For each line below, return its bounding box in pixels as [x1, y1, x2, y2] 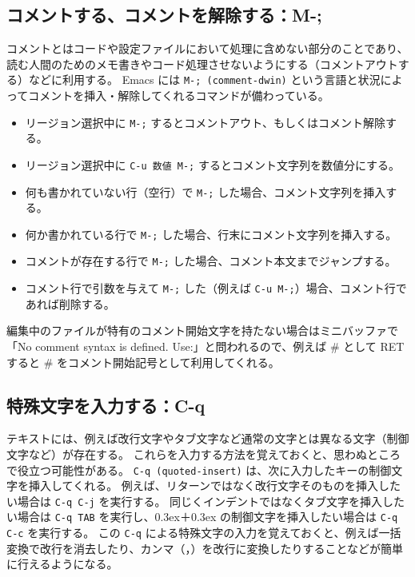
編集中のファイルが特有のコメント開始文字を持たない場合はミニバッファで [6, 322, 398, 339]
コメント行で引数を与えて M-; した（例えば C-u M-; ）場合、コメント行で [25, 280, 407, 296]
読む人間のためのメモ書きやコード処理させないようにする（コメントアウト [6, 55, 398, 72]
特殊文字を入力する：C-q [6, 392, 206, 417]
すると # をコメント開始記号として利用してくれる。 [6, 353, 280, 370]
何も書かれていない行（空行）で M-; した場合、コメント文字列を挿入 [25, 183, 386, 200]
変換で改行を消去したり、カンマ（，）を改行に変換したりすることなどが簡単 [6, 539, 404, 556]
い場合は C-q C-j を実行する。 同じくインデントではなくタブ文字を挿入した [6, 492, 405, 509]
